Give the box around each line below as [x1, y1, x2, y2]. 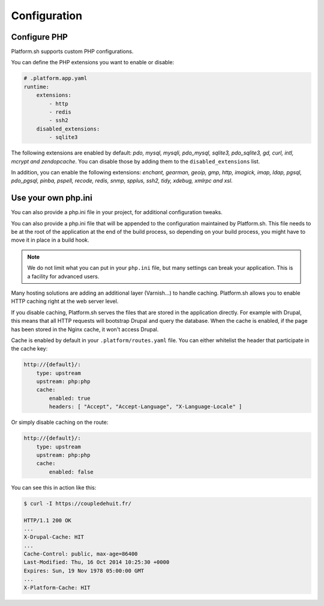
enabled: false [49, 468, 94, 475]
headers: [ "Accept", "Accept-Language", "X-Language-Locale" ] [49, 403, 242, 410]
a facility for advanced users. [27, 272, 100, 280]
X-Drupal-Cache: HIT [23, 534, 84, 540]
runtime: [23, 83, 50, 90]
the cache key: [11, 345, 48, 352]
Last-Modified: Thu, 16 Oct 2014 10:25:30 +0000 [23, 559, 170, 566]
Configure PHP [11, 32, 68, 42]
